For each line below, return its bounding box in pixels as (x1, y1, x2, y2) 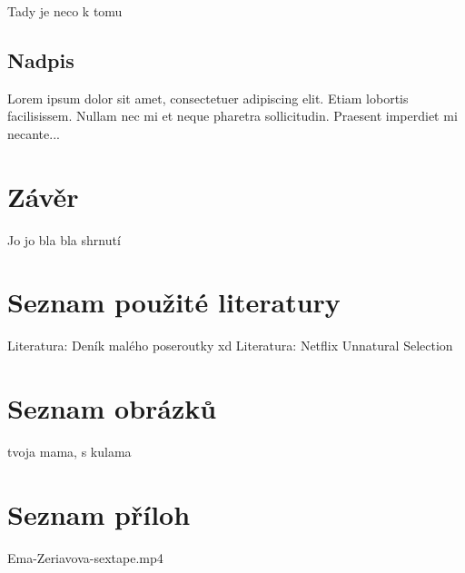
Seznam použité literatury (7, 283, 341, 321)
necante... (7, 123, 60, 143)
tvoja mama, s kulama (7, 442, 132, 461)
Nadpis (7, 45, 74, 74)
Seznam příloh (7, 495, 191, 532)
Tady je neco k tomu (7, 2, 123, 20)
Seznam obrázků (7, 390, 217, 427)
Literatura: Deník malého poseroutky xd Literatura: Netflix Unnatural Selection (7, 336, 453, 355)
